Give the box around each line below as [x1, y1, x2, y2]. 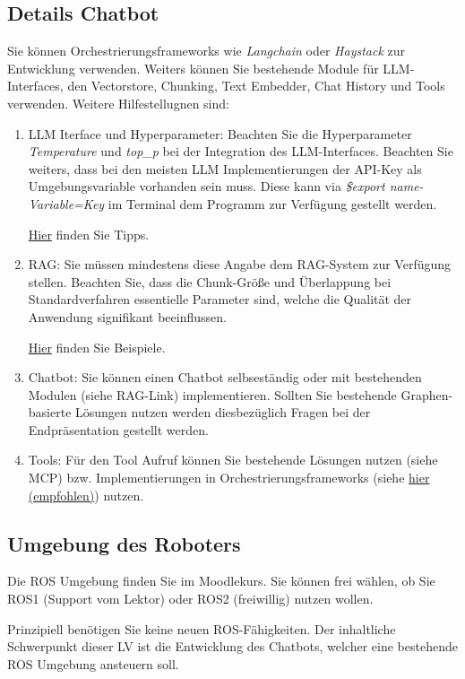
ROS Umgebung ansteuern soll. [7, 654, 179, 673]
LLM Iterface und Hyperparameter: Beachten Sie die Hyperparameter [28, 124, 412, 143]
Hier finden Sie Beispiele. [28, 337, 166, 356]
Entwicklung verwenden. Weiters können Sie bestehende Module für [7, 58, 379, 77]
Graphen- [400, 385, 453, 404]
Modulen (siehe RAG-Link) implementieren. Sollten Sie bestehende [28, 385, 397, 404]
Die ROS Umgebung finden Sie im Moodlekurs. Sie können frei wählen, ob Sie [7, 571, 435, 590]
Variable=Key [28, 194, 105, 213]
